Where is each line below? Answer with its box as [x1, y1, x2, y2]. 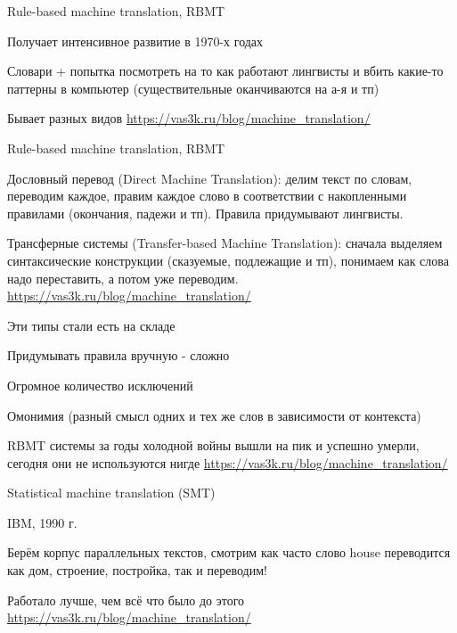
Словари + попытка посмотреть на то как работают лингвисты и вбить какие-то [7, 62, 444, 80]
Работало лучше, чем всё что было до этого [7, 590, 245, 609]
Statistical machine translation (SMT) [7, 483, 216, 502]
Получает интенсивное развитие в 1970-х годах [7, 31, 264, 50]
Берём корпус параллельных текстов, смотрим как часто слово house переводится [7, 543, 451, 562]
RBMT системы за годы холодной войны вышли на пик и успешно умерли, [7, 436, 420, 455]
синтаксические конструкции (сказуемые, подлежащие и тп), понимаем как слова [7, 251, 449, 269]
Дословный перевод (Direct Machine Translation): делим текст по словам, [7, 169, 412, 187]
